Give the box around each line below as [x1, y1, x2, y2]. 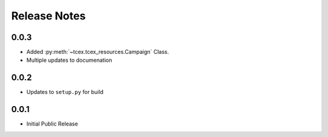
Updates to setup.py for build [26, 89, 104, 96]
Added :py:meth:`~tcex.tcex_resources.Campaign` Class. [26, 48, 169, 56]
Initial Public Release [26, 120, 78, 127]
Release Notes [11, 9, 86, 22]
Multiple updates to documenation [26, 56, 112, 64]
